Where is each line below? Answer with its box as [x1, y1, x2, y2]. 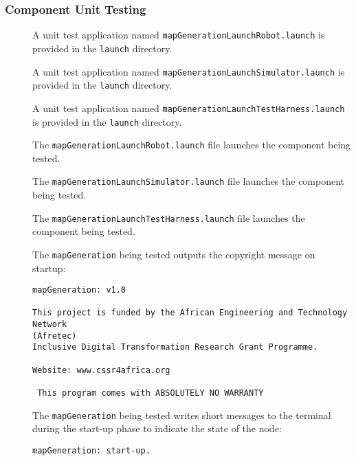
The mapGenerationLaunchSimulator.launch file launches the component [32, 174, 345, 188]
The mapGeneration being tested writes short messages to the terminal [32, 407, 331, 422]
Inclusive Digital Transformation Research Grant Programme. [32, 342, 318, 352]
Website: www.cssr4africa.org [32, 365, 170, 375]
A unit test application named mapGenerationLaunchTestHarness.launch [32, 100, 345, 115]
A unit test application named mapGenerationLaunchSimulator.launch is [32, 64, 345, 78]
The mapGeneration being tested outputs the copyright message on [32, 247, 315, 261]
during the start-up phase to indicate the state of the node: [32, 421, 282, 436]
